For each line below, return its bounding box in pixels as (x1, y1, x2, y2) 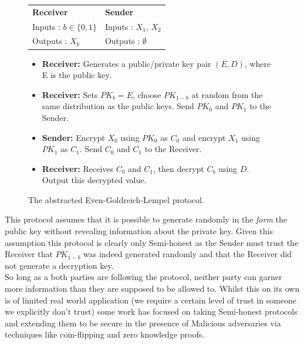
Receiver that (5, 248, 53, 260)
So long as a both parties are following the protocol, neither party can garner (5, 271, 282, 283)
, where (244, 57, 271, 69)
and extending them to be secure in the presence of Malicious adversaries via (5, 316, 281, 329)
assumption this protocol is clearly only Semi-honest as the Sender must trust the (5, 236, 299, 248)
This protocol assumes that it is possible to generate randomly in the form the (5, 213, 287, 225)
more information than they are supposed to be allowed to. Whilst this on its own (5, 282, 300, 295)
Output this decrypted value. (42, 174, 147, 186)
